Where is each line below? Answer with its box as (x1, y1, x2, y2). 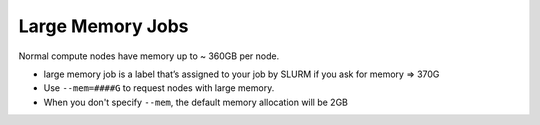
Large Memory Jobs (18, 15, 189, 37)
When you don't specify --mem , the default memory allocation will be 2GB (43, 96, 349, 108)
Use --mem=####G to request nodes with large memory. (43, 82, 275, 94)
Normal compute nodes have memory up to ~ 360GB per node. (18, 50, 280, 62)
